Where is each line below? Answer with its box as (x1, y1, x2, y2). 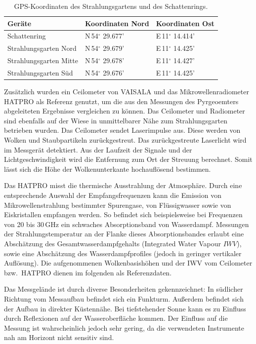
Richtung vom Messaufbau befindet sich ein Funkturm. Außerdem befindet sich (4, 293, 244, 304)
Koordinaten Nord (85, 18, 149, 28)
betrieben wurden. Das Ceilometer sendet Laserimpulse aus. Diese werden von (4, 125, 241, 135)
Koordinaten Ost (156, 18, 214, 28)
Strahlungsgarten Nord (7, 43, 77, 53)
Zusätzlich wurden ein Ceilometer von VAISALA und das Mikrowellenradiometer (4, 86, 249, 97)
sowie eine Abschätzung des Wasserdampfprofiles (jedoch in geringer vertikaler (4, 248, 242, 258)
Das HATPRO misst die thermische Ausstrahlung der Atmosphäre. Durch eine (4, 180, 242, 191)
